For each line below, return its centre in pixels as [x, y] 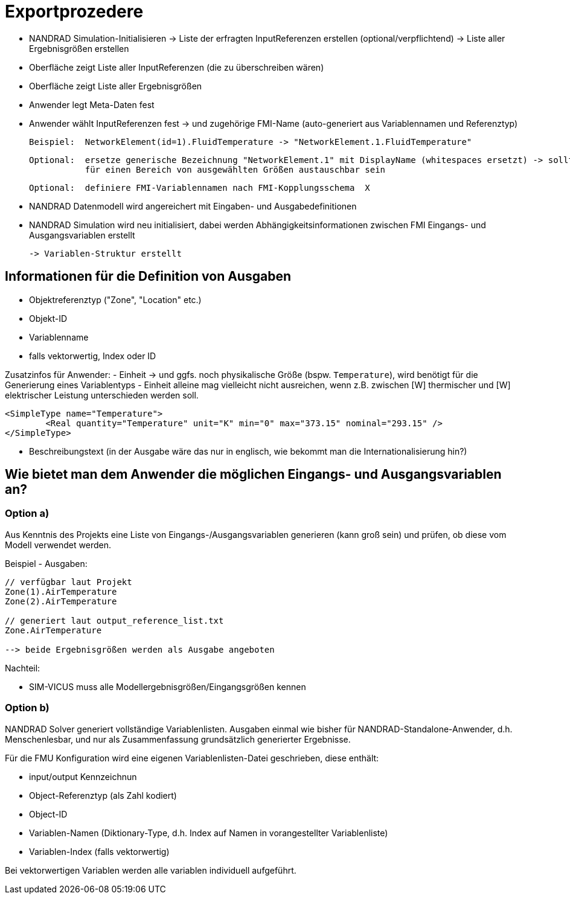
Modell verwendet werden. [58, 545]
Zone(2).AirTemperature [61, 601]
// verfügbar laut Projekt [69, 582]
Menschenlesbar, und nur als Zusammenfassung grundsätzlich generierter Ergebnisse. [178, 739]
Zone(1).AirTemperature [61, 591]
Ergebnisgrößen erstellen [79, 48]
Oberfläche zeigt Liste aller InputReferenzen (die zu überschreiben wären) [177, 67]
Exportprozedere [74, 11]
